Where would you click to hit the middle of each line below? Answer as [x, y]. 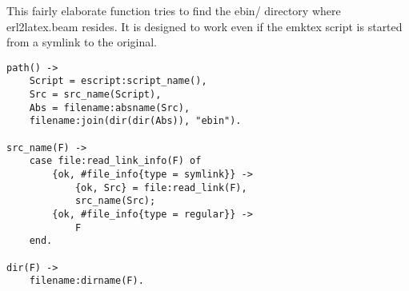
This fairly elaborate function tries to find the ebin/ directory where [174, 10]
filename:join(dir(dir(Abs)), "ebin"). [135, 121]
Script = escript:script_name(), [118, 81]
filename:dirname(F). [86, 281]
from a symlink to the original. [82, 42]
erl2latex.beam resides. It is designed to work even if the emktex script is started [204, 26]
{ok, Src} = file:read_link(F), [161, 187]
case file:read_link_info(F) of [115, 161]
